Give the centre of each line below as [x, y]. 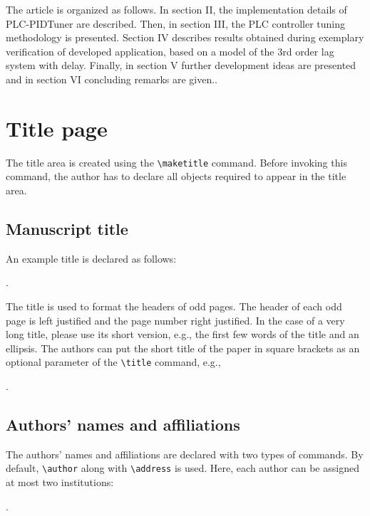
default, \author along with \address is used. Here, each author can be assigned [183, 468]
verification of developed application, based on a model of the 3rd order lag [170, 51]
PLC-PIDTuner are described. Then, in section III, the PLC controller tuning [175, 23]
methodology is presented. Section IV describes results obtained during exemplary [185, 37]
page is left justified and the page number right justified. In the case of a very [175, 320]
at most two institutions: [60, 482]
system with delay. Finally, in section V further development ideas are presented [181, 65]
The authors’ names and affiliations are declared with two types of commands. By [185, 454]
